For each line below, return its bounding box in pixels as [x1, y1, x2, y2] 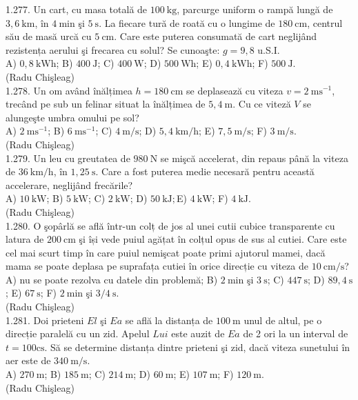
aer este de [6, 353, 51, 368]
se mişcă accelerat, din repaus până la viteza [160, 150, 348, 165]
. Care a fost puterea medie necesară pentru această [95, 164, 315, 179]
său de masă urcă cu [6, 29, 92, 43]
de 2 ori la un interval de [243, 326, 348, 341]
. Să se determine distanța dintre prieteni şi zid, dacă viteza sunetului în [44, 339, 350, 354]
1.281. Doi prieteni [6, 312, 84, 327]
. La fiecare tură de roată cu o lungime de [99, 15, 275, 30]
